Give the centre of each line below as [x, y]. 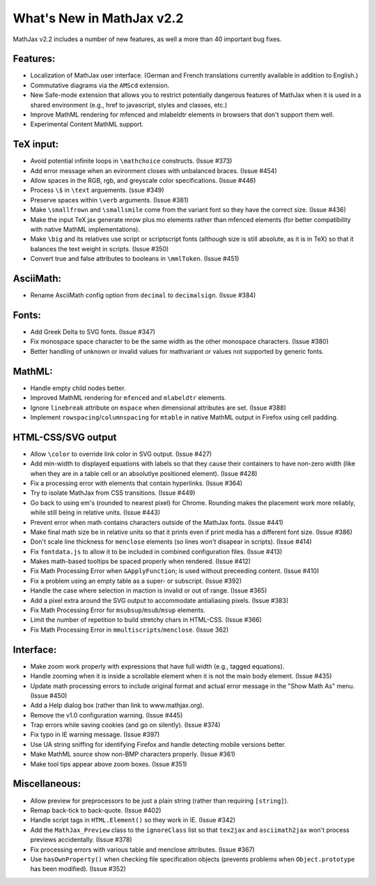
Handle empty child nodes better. [78, 388]
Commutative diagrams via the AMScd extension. [100, 85]
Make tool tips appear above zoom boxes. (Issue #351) [109, 764]
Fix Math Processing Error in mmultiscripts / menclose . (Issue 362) [130, 630]
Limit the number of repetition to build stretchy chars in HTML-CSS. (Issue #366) [146, 620]
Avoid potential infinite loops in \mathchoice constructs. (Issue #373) [131, 161]
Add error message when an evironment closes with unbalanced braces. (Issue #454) [154, 170]
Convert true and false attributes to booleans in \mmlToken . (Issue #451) [135, 259]
